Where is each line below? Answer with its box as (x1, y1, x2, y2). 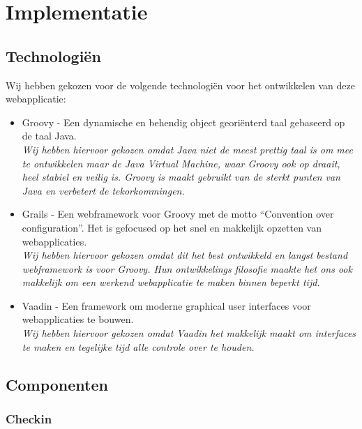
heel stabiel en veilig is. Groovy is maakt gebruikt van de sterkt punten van (22, 170, 340, 184)
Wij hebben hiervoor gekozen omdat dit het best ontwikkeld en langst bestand (22, 248, 348, 262)
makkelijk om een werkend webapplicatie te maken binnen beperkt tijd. (22, 275, 320, 289)
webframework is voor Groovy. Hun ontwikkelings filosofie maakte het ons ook (22, 261, 352, 276)
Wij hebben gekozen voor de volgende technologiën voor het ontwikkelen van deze (6, 77, 355, 92)
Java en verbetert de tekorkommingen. (22, 183, 185, 197)
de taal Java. (22, 128, 77, 143)
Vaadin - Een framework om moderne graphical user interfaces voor (22, 298, 311, 313)
